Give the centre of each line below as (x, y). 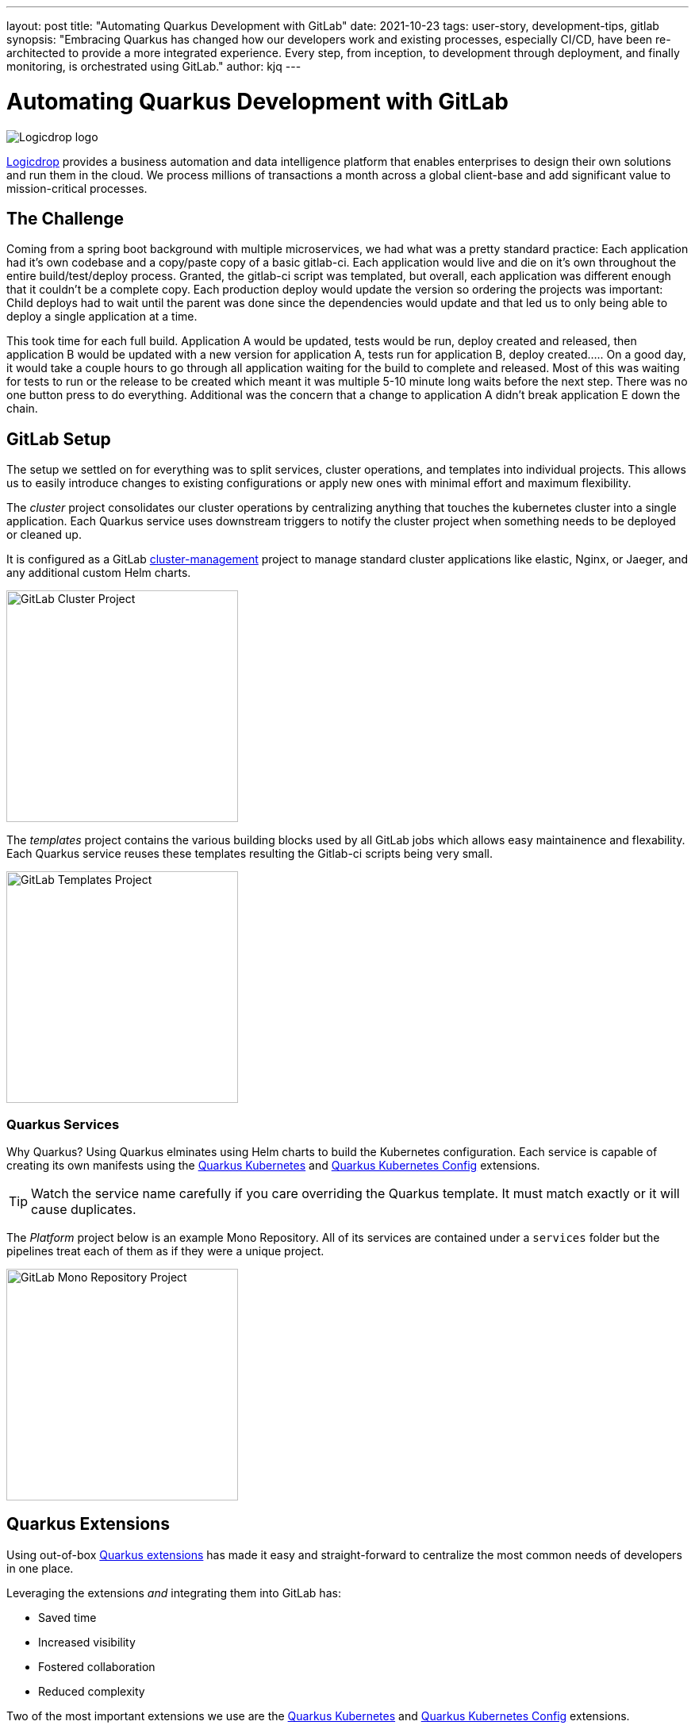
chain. (22, 409)
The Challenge (65, 218)
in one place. (40, 1568)
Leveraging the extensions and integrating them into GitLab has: (174, 1593)
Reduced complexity (92, 1691)
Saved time (67, 1617)
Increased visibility (87, 1642)
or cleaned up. (44, 535)
